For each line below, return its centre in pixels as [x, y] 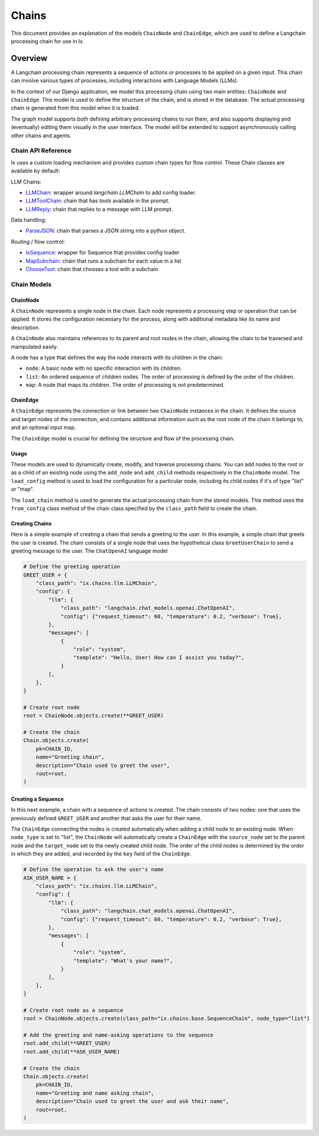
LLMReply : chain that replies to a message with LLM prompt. [100, 209]
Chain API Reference [41, 151]
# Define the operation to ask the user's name [93, 869]
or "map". [23, 489]
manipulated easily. [35, 347]
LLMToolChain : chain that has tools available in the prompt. [98, 201]
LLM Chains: [26, 182]
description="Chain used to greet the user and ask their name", [132, 1101]
